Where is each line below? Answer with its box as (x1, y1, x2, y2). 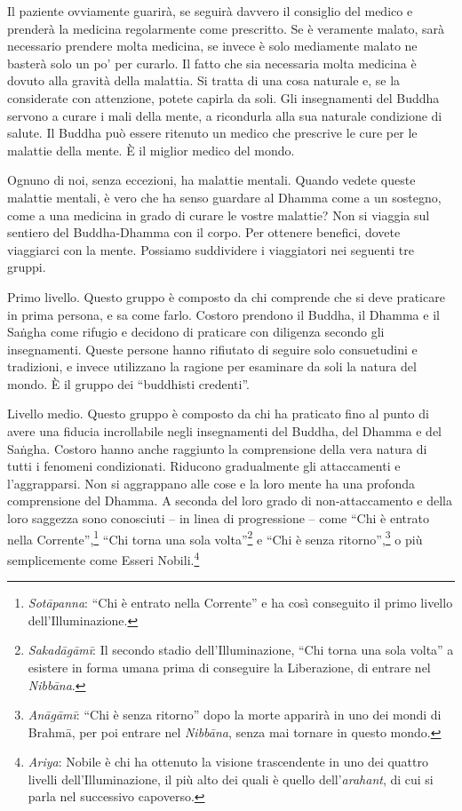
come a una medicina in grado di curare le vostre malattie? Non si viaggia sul (7, 205, 430, 224)
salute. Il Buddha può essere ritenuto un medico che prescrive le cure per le (7, 123, 418, 142)
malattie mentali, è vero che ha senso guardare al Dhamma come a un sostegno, (7, 187, 442, 206)
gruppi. (7, 258, 46, 276)
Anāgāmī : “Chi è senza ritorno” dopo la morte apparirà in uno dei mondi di (28, 705, 442, 724)
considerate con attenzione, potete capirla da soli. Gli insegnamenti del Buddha (7, 88, 440, 107)
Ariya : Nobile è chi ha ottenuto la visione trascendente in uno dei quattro (28, 752, 429, 771)
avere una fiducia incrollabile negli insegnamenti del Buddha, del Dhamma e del (7, 422, 442, 441)
